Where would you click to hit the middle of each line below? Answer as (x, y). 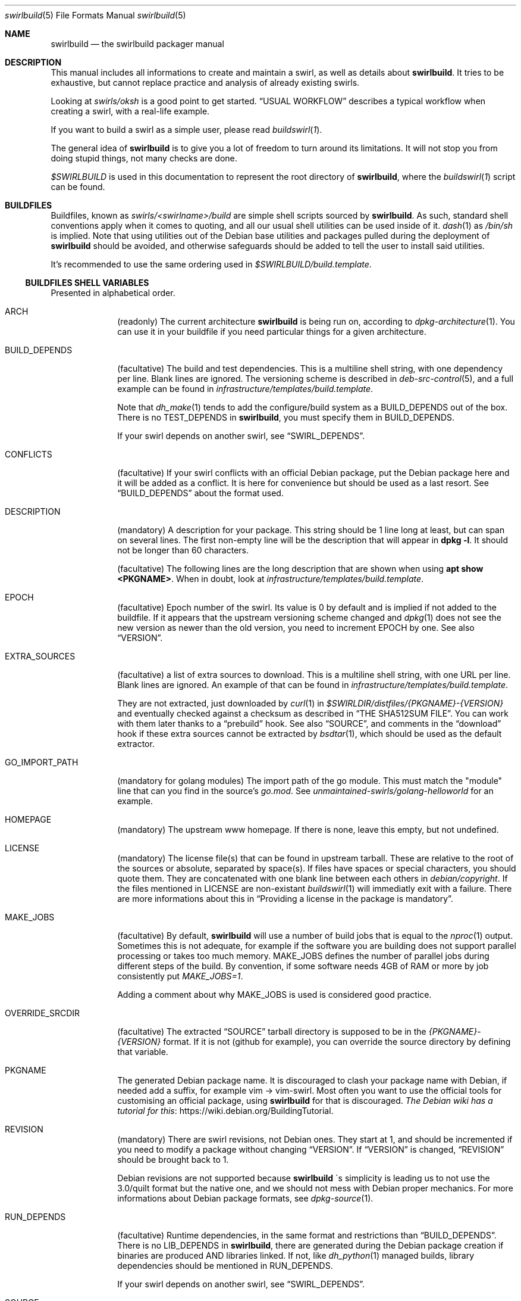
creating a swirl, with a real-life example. (130, 111)
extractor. (136, 744)
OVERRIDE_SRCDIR (43, 1013)
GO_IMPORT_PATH (42, 762)
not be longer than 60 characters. (183, 550)
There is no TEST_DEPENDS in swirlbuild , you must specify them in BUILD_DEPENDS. (286, 417)
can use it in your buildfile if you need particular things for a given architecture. (272, 332)
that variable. (143, 1052)
